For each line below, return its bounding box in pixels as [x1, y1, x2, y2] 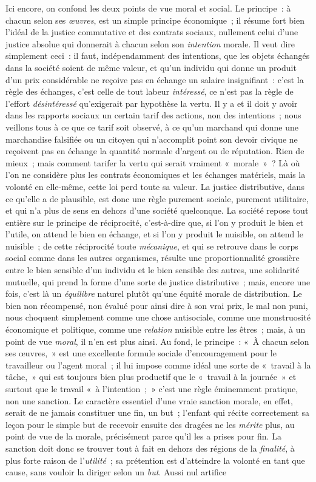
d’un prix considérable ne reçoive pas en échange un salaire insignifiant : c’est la [5, 73, 304, 86]
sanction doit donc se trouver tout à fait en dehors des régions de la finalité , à [5, 441, 295, 454]
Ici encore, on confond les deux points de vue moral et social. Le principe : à [5, 2, 291, 14]
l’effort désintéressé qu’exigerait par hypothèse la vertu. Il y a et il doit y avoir [5, 97, 298, 109]
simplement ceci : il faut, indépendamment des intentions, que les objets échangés [5, 49, 310, 62]
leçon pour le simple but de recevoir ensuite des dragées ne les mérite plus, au [5, 418, 295, 430]
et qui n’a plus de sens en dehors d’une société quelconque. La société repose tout [5, 204, 309, 217]
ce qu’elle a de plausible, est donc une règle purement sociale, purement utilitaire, [5, 192, 309, 205]
